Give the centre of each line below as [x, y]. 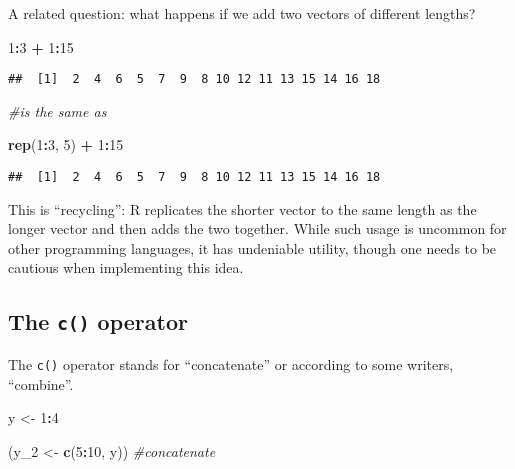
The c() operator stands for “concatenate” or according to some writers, [231, 363]
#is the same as [57, 110]
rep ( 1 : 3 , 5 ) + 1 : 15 [66, 144]
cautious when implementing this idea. [126, 267]
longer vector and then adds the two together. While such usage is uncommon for [257, 228]
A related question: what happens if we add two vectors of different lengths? [242, 13]
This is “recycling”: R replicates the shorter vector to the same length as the [242, 208]
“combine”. [41, 383]
